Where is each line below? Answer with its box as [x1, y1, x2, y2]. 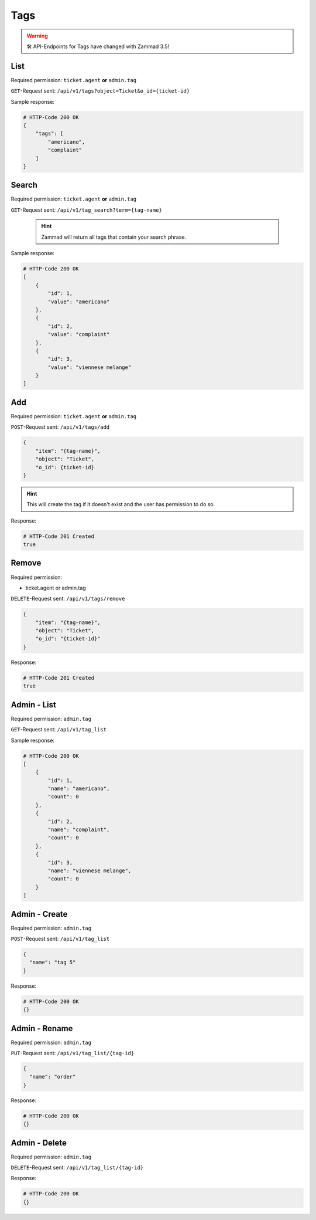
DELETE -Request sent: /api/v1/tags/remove [11, 595, 125, 602]
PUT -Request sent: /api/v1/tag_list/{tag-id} [11, 1050, 135, 1057]
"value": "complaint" [47, 331, 110, 338]
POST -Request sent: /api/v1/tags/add [11, 423, 110, 431]
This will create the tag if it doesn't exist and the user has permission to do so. [26, 501, 215, 508]
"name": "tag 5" [29, 959, 76, 966]
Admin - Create [11, 909, 68, 919]
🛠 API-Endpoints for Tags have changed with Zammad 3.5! [26, 43, 170, 50]
